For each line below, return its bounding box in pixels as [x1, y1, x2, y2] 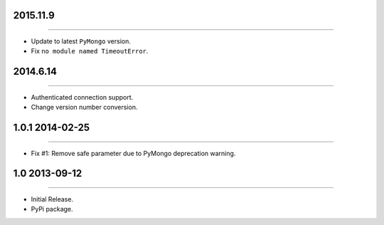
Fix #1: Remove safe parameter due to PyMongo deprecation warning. [31, 149, 236, 157]
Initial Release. [31, 195, 74, 204]
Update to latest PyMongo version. [31, 37, 131, 46]
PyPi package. [31, 205, 74, 214]
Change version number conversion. [31, 103, 138, 112]
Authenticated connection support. [31, 93, 134, 101]
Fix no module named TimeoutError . [31, 47, 149, 56]
